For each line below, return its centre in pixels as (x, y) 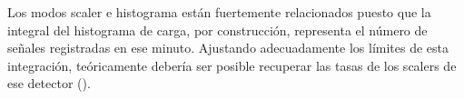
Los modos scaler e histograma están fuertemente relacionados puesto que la (219, 12)
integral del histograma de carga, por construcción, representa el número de (217, 30)
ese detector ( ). (49, 83)
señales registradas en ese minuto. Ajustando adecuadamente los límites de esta (228, 48)
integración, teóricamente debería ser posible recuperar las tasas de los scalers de (232, 65)
